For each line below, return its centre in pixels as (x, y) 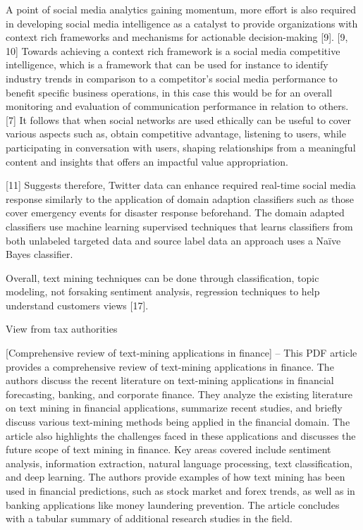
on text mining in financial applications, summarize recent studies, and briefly (174, 408)
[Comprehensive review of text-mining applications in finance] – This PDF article (181, 353)
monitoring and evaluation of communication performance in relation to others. (177, 106)
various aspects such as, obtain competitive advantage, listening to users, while (176, 134)
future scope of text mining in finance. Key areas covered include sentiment (168, 449)
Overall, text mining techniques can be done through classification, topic (162, 277)
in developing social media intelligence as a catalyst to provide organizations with (182, 23)
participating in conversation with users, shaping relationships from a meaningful (181, 147)
